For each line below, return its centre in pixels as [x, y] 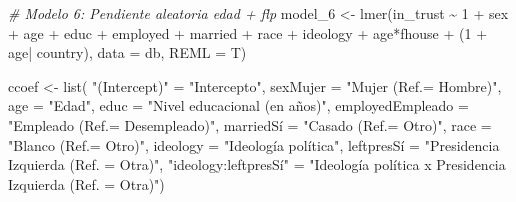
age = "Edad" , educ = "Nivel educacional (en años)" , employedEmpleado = [238, 105]
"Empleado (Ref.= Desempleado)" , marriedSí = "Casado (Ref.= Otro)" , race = [250, 124]
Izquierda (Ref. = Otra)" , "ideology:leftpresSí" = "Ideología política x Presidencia [257, 164]
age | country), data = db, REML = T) [127, 52]
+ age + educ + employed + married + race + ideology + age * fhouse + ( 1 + [248, 32]
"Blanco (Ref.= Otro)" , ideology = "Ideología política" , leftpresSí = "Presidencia [254, 144]
